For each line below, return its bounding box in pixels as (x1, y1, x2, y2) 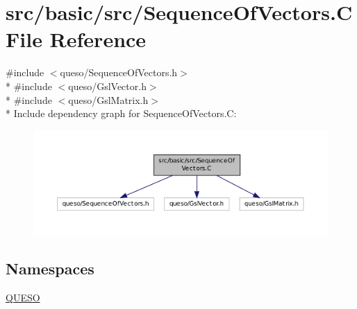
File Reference (6, 25, 147, 53)
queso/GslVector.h (68, 78, 147, 93)
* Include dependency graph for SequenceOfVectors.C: (6, 106, 237, 121)
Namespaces (6, 258, 94, 279)
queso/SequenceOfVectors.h (60, 65, 178, 80)
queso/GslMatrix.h (68, 92, 149, 107)
